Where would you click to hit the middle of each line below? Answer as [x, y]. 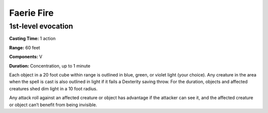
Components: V [26, 57]
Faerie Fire [32, 13]
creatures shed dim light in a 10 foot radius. [53, 88]
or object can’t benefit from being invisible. [53, 105]
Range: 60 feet [25, 47]
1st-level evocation [41, 26]
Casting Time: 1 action [33, 38]
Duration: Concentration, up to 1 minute [50, 66]
